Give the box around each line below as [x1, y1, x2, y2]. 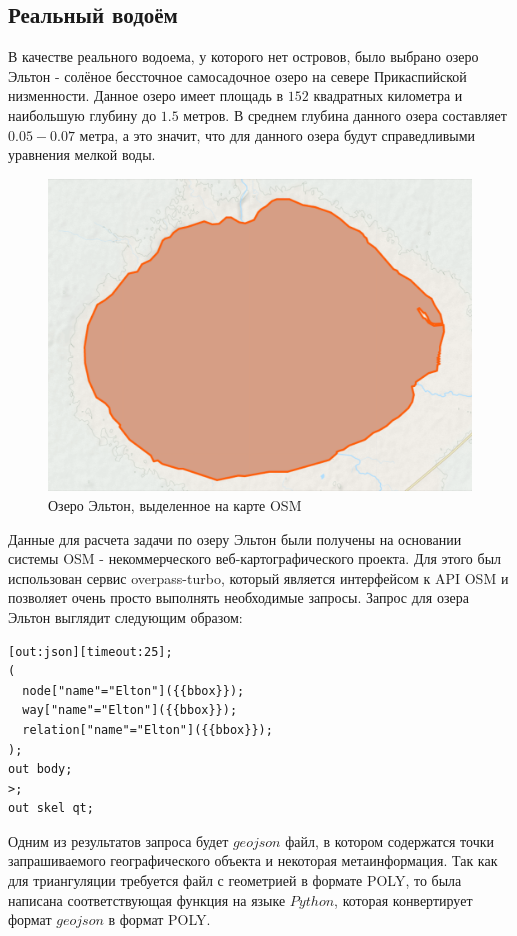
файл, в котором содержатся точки [285, 830, 495, 851]
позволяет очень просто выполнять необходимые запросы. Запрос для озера [8, 587, 469, 608]
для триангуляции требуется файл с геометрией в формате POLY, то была [8, 870, 462, 891]
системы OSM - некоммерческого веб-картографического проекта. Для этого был [8, 548, 502, 569]
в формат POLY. [108, 909, 211, 930]
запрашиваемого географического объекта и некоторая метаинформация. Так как [8, 850, 498, 871]
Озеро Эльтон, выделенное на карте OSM [48, 494, 302, 515]
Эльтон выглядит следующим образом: [8, 606, 243, 627]
